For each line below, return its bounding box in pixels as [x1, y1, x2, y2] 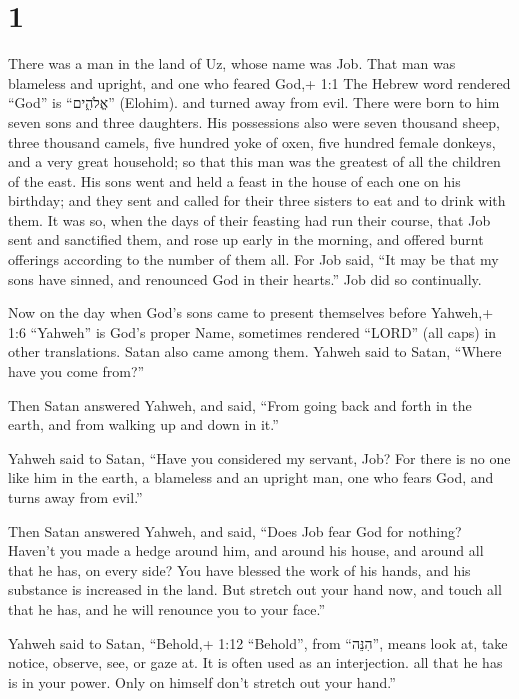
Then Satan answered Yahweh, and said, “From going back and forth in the [8, 394, 472, 415]
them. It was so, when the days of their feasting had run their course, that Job [8, 209, 491, 230]
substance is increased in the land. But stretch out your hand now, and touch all [8, 579, 502, 600]
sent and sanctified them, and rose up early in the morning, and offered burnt [8, 229, 484, 250]
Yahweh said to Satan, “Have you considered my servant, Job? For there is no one [8, 447, 511, 468]
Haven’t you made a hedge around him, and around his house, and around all [8, 540, 484, 561]
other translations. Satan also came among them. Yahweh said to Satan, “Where [8, 341, 502, 362]
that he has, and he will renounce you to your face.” [8, 598, 326, 619]
